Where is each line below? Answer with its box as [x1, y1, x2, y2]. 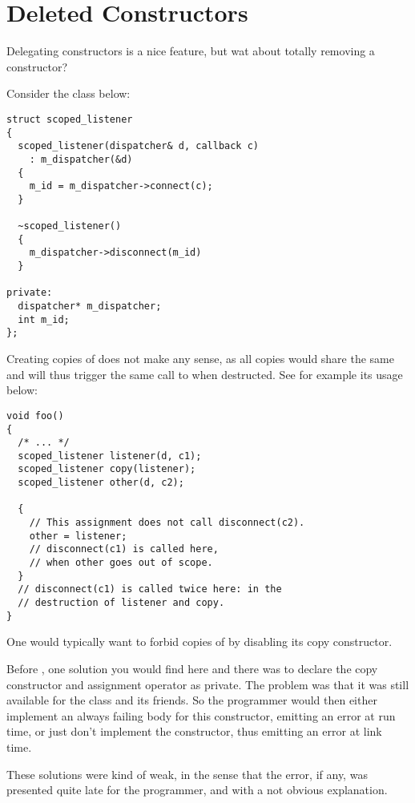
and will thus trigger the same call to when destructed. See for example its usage [6, 365, 403, 382]
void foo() [6, 410, 64, 422]
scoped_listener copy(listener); [18, 463, 196, 475]
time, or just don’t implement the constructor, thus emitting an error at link [6, 723, 382, 740]
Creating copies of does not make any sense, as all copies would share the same [6, 350, 394, 367]
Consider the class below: [6, 85, 131, 102]
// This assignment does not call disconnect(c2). [29, 517, 305, 529]
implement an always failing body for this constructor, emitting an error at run [6, 707, 396, 724]
